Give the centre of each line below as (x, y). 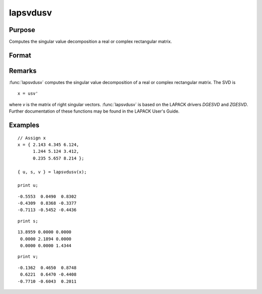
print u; (28, 185)
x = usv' (28, 94)
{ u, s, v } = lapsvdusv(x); (52, 172)
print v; (28, 257)
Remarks (23, 71)
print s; (28, 221)
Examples (24, 125)
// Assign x (32, 138)
